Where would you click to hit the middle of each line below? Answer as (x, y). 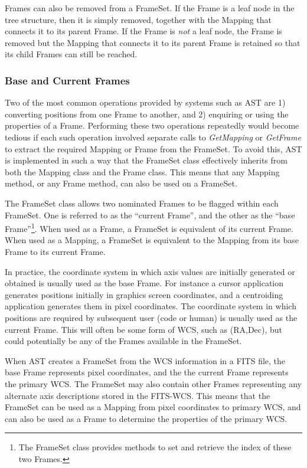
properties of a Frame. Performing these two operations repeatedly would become (152, 125)
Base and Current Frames (67, 80)
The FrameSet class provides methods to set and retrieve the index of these (155, 447)
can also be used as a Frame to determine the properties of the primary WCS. (146, 418)
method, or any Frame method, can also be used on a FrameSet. (121, 183)
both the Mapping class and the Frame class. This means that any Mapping (142, 171)
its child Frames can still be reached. (71, 54)
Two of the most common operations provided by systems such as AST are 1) (145, 102)
